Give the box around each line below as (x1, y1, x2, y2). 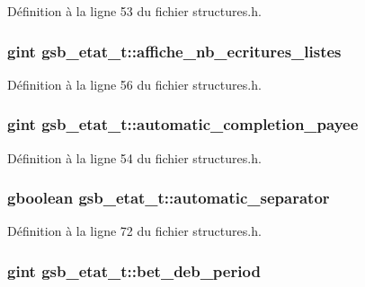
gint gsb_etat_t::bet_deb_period (7, 259, 261, 282)
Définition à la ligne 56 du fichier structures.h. (7, 74, 262, 93)
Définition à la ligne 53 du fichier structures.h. (7, 2, 262, 20)
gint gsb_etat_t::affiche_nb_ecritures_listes (7, 39, 342, 62)
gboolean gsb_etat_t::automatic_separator (7, 187, 330, 209)
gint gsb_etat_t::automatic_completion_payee (7, 113, 359, 135)
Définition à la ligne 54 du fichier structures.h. (7, 148, 262, 167)
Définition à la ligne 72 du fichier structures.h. (7, 222, 262, 240)
